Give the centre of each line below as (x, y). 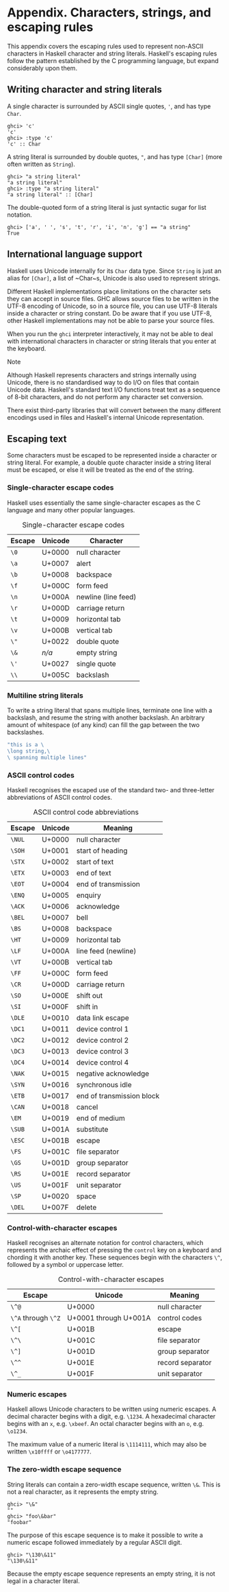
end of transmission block (118, 1095)
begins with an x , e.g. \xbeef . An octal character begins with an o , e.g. (106, 1424)
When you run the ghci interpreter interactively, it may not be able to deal (110, 333)
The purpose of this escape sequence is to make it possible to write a (105, 1535)
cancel (87, 1107)
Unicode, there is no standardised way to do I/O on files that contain (103, 382)
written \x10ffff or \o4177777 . (49, 1451)
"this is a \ (26, 745)
